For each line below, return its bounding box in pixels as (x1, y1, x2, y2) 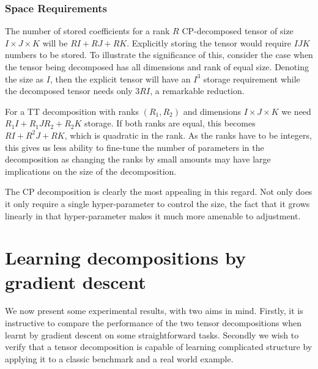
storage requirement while (203, 72, 300, 85)
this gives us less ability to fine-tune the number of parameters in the (5, 141, 264, 153)
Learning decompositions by (5, 245, 246, 270)
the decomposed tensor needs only (5, 84, 133, 97)
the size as (5, 72, 44, 85)
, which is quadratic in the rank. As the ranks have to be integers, (64, 128, 312, 141)
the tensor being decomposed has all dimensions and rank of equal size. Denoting (5, 60, 309, 73)
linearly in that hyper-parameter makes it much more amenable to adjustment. (5, 209, 301, 222)
